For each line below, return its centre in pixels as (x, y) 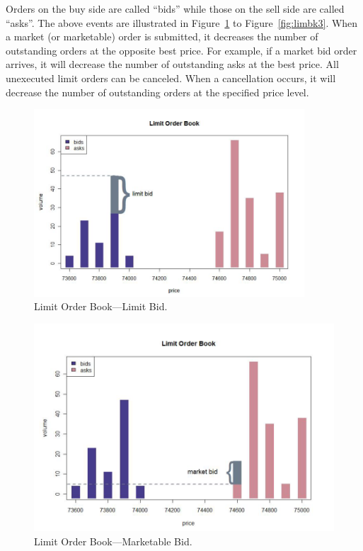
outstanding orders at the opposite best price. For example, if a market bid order (181, 50)
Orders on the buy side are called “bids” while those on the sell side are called (175, 8)
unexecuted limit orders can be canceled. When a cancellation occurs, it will (171, 78)
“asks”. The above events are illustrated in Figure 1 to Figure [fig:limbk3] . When (182, 22)
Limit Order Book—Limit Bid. (101, 306)
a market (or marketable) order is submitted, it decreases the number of (162, 36)
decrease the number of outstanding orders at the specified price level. (157, 92)
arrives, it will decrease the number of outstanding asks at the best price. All (172, 64)
